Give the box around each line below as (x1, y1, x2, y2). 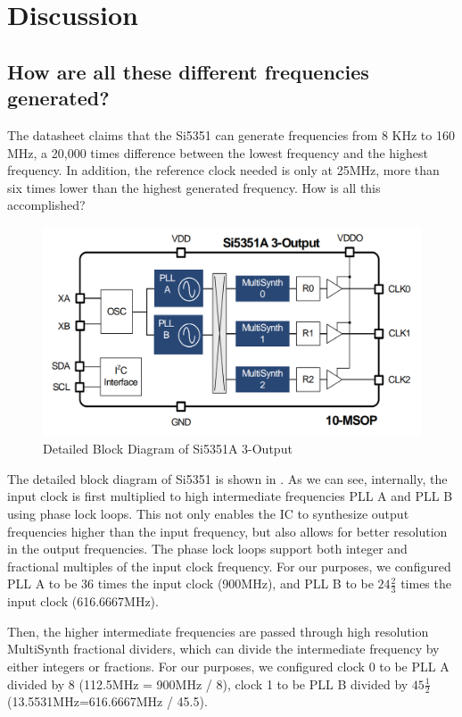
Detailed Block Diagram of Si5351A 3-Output (43, 439, 293, 458)
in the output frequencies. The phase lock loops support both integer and (7, 539, 408, 558)
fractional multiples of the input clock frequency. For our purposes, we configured (7, 556, 451, 575)
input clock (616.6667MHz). (7, 592, 159, 611)
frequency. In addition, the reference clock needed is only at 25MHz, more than (7, 161, 440, 179)
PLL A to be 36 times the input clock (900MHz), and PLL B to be (7, 574, 374, 593)
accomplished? (7, 196, 86, 214)
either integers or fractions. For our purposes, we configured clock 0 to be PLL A (7, 657, 450, 676)
